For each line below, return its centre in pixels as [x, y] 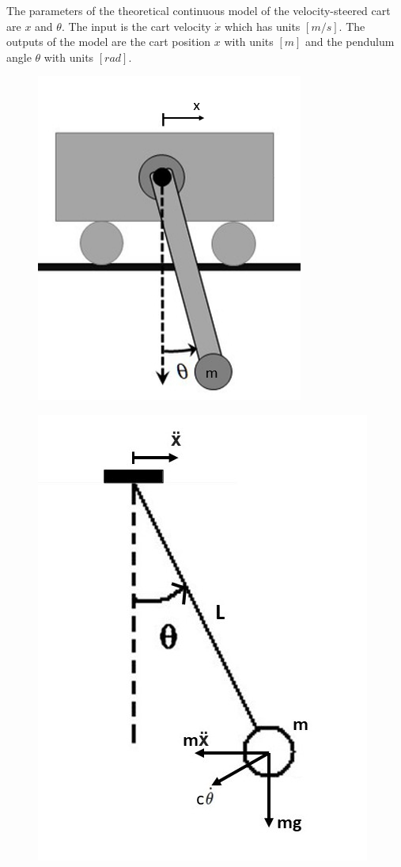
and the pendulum [350, 42]
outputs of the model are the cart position [109, 42]
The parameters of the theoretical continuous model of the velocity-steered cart [199, 10]
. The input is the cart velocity [136, 26]
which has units [262, 26]
